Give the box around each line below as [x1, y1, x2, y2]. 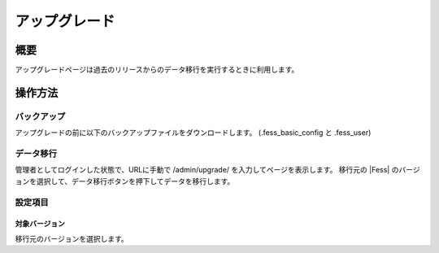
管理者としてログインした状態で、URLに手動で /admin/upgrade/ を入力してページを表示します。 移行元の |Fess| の [15, 165, 399, 175]
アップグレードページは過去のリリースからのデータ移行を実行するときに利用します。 [15, 65, 299, 75]
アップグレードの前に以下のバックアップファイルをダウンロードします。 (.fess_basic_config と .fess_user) [15, 128, 372, 137]
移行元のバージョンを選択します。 [15, 233, 129, 243]
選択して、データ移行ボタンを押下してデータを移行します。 [36, 176, 235, 186]
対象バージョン [15, 219, 65, 229]
